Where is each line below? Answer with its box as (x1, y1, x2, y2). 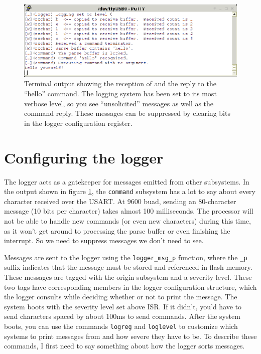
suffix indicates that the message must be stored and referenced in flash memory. (4, 262, 252, 272)
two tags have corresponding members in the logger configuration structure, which (4, 281, 257, 292)
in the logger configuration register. (24, 117, 133, 128)
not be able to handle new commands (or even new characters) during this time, (4, 215, 251, 226)
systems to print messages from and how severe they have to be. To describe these (4, 330, 257, 341)
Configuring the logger (4, 147, 164, 167)
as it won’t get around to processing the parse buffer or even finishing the (4, 225, 230, 236)
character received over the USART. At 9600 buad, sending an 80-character (4, 196, 236, 206)
